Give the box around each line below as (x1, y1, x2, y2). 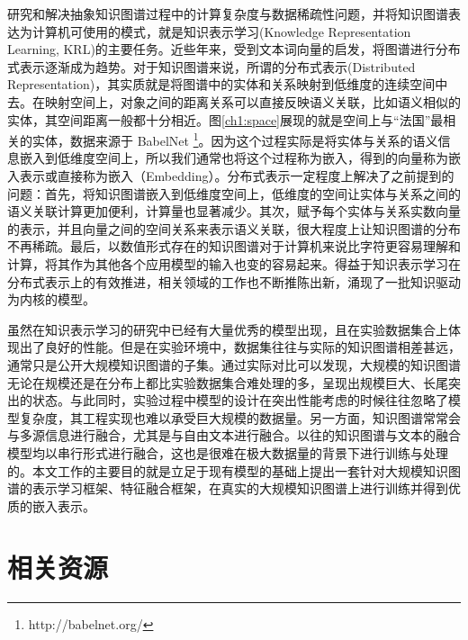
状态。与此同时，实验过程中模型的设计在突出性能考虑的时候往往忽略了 (31, 391, 448, 410)
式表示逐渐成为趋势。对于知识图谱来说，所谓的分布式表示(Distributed (7, 57, 416, 76)
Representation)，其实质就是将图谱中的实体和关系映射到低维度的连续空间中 (7, 75, 448, 94)
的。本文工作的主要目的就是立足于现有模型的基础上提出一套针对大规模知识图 (7, 461, 461, 480)
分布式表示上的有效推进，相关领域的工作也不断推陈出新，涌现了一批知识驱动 (7, 272, 461, 291)
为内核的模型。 (7, 290, 95, 309)
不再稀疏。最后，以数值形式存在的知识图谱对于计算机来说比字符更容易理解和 (7, 237, 461, 256)
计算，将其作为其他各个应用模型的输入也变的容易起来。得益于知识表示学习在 (7, 254, 461, 273)
